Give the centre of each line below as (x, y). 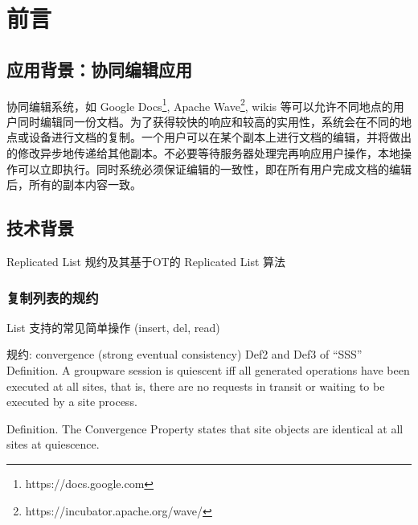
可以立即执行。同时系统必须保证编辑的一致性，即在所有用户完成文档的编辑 (214, 168)
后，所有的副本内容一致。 (74, 185)
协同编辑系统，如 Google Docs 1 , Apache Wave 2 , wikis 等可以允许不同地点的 (200, 105)
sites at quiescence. (53, 444)
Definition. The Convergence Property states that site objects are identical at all (205, 428)
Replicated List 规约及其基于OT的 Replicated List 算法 (146, 261)
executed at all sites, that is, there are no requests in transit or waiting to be (196, 386)
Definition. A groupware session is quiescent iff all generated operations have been (208, 370)
